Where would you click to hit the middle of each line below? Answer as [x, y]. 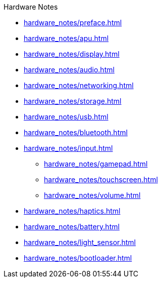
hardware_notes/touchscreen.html [101, 179]
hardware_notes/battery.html [72, 227]
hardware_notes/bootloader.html [78, 258]
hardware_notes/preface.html [73, 23]
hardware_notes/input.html [68, 148]
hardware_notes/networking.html [79, 85]
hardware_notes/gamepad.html [96, 164]
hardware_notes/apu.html [66, 38]
